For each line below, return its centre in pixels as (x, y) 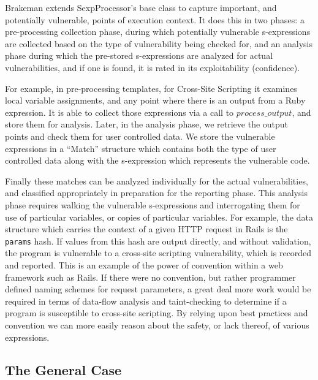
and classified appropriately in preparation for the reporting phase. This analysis (156, 193)
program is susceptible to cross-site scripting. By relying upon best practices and (157, 313)
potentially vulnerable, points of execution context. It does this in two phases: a (155, 19)
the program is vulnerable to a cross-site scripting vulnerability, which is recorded (158, 253)
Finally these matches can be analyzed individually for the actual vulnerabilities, (157, 180)
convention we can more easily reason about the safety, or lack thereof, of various (157, 325)
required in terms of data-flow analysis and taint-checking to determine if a (146, 301)
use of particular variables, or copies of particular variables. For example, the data (159, 217)
